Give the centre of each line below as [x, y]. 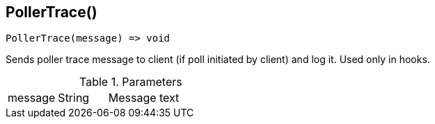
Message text [144, 98]
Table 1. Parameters [131, 82]
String [74, 98]
